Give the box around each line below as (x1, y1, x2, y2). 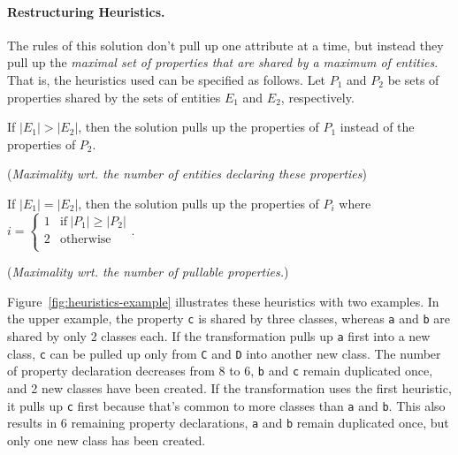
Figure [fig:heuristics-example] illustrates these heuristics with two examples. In (7, 292, 439, 310)
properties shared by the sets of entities (7, 87, 221, 106)
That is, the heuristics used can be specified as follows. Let (7, 70, 326, 88)
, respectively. (280, 87, 355, 106)
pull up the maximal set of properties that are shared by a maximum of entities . (7, 53, 439, 72)
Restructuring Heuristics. (7, 2, 165, 20)
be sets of (387, 70, 439, 88)
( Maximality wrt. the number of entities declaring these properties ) (7, 164, 367, 183)
